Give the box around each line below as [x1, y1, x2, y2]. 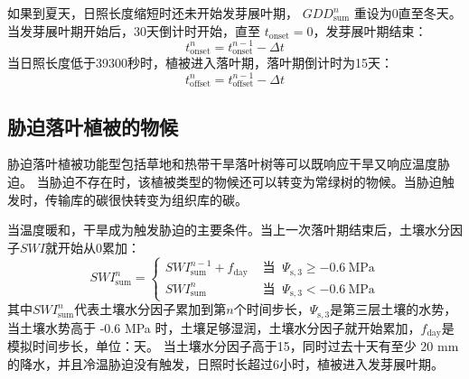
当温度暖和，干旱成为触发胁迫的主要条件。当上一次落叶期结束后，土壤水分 [7, 220, 450, 239]
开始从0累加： [57, 237, 140, 256]
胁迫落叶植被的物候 [7, 112, 178, 140]
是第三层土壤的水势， [330, 300, 457, 319]
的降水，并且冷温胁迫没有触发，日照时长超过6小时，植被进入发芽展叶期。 [7, 354, 444, 373]
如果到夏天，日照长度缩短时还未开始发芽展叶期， [7, 4, 298, 22]
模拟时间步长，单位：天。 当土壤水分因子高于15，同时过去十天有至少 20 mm [7, 337, 459, 356]
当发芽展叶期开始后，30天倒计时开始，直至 [7, 21, 260, 40]
